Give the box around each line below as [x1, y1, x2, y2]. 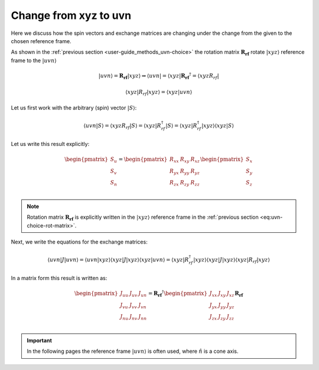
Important [27, 337, 53, 344]
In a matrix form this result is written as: [11, 274, 108, 281]
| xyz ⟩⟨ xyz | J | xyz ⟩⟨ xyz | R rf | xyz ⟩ [193, 256, 271, 264]
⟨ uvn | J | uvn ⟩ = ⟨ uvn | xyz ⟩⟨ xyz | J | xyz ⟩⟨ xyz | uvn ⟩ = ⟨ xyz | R [47, 256, 189, 263]
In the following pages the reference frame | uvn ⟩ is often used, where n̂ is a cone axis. [27, 348, 239, 355]
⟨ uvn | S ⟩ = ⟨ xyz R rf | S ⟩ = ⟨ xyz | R [83, 122, 162, 130]
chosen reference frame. [11, 37, 71, 44]
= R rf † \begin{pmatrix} [148, 289, 208, 298]
